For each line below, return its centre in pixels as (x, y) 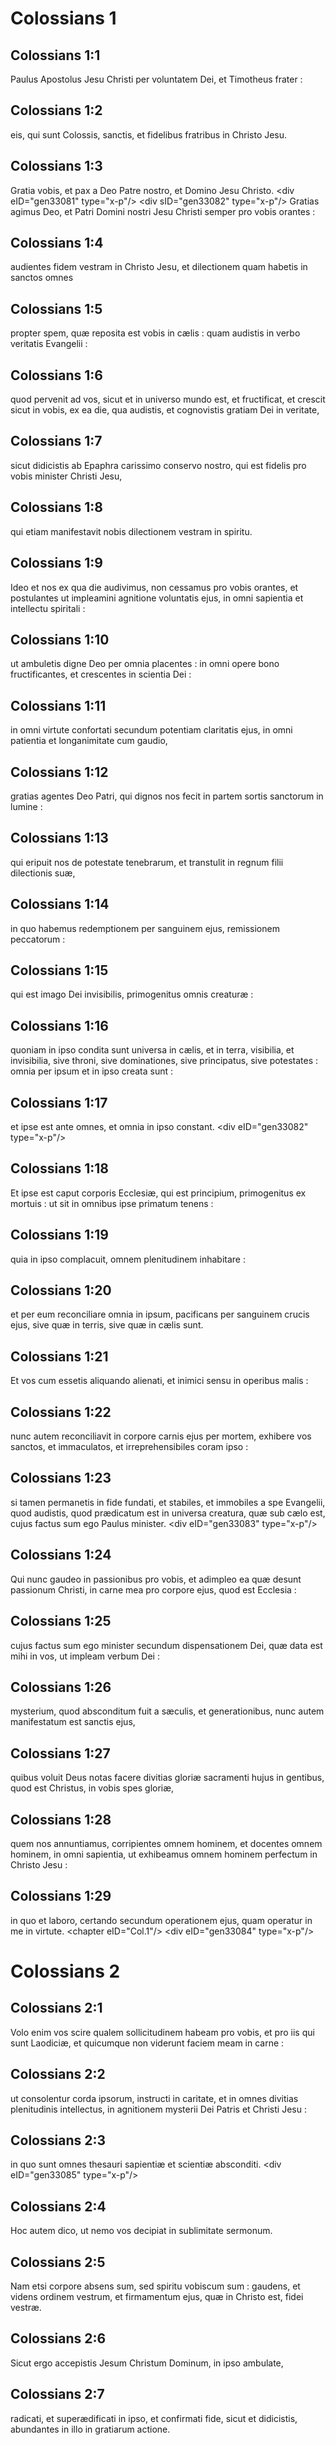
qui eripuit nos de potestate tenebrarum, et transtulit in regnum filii (147, 862)
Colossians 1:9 (56, 563)
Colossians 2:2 (58, 2074)
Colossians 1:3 (56, 166)
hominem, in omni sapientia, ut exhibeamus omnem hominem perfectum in (164, 1854)
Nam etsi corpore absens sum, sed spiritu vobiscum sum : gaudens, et (155, 2286)
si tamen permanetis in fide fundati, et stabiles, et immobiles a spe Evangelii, (168, 1502)
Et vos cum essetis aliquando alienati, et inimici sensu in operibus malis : (159, 1381)
